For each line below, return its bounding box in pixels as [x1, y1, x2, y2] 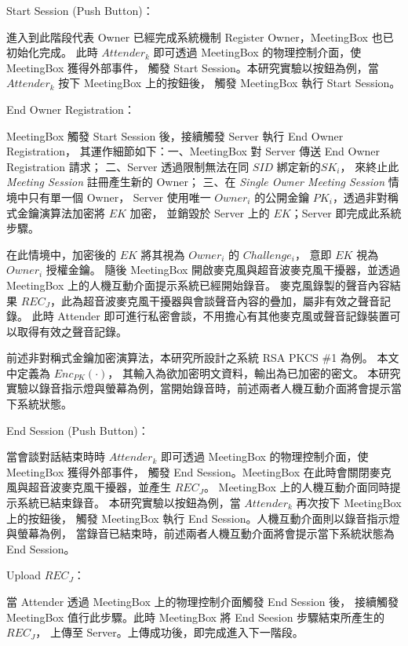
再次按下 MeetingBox [296, 495, 402, 511]
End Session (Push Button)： [6, 422, 149, 438]
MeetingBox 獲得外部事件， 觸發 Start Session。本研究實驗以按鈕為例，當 [6, 59, 379, 75]
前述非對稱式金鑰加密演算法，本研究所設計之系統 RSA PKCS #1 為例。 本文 [6, 349, 399, 366]
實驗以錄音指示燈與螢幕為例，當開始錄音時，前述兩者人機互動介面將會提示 [6, 380, 391, 396]
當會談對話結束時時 [6, 448, 105, 465]
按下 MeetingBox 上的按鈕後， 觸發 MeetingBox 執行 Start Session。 [58, 75, 401, 91]
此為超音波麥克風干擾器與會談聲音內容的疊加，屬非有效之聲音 [60, 292, 380, 308]
